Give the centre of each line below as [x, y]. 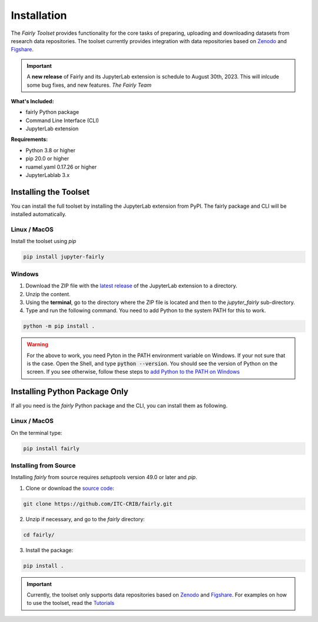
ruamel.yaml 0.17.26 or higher [61, 167]
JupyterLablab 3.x [48, 175]
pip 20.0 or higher [47, 159]
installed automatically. [39, 214]
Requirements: [29, 139]
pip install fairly [51, 448]
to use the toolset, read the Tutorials [71, 603]
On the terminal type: [37, 433]
